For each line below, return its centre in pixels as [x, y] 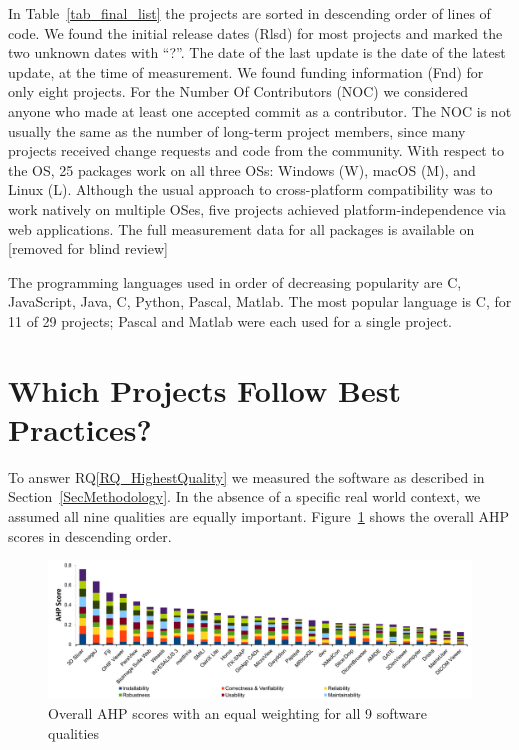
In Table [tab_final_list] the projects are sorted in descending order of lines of [249, 13]
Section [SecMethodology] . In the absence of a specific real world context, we [244, 496]
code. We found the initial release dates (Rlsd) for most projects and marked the [255, 32]
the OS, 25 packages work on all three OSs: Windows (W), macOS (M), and [242, 169]
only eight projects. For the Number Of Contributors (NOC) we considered [238, 91]
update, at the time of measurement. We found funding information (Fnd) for [246, 71]
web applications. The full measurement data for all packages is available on [241, 228]
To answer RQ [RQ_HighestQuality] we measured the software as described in [246, 476]
